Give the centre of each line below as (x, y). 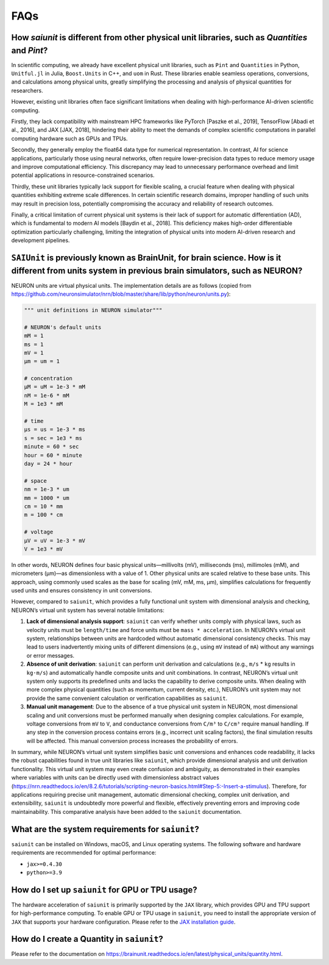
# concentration (48, 379)
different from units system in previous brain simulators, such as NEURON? (157, 271)
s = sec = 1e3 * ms (53, 438)
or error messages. (51, 655)
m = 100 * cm (44, 515)
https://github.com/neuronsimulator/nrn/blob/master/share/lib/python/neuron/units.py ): (121, 294)
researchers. (27, 90)
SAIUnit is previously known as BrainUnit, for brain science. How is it (146, 258)
